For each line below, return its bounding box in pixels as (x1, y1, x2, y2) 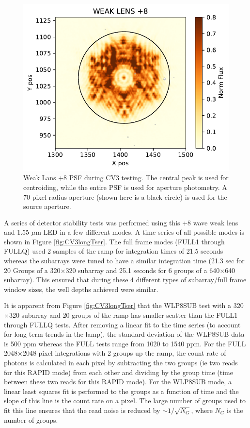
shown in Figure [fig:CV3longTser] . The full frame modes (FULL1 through (4, 236, 225, 246)
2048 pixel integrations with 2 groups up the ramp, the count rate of (22, 348, 226, 358)
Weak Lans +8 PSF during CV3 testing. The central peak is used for (23, 172, 229, 183)
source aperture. (23, 201, 71, 211)
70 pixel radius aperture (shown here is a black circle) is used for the (23, 191, 227, 202)
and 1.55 (4, 227, 30, 237)
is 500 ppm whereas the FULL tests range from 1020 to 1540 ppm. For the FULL (4, 338, 246, 348)
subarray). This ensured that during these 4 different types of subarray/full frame (4, 274, 247, 285)
